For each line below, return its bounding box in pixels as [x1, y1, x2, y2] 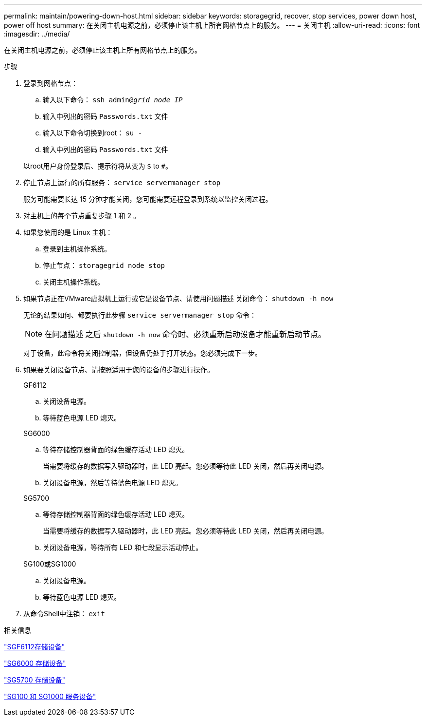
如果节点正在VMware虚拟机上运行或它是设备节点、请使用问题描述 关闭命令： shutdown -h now [23, 294, 334, 303]
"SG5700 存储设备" [4, 676, 66, 684]
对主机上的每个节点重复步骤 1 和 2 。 [23, 211, 140, 220]
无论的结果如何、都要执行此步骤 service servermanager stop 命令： [23, 311, 257, 319]
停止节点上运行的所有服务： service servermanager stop [23, 178, 221, 187]
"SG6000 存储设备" [4, 659, 66, 667]
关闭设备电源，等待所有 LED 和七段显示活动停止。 [43, 543, 203, 551]
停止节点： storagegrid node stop [43, 261, 165, 269]
